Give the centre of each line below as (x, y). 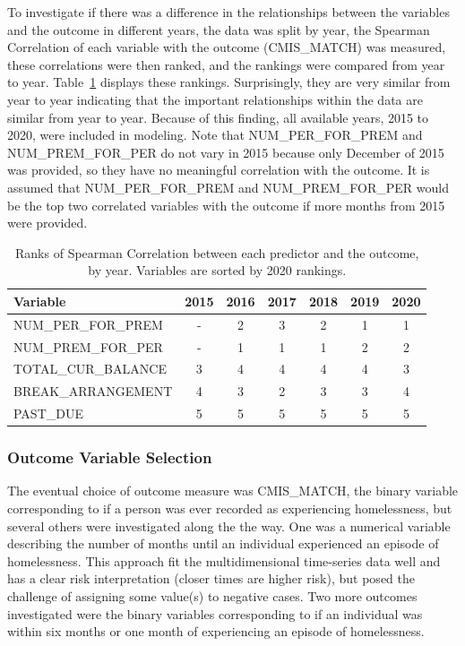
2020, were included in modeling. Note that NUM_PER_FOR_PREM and (215, 135)
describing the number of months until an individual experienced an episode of (223, 543)
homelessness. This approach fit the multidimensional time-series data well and (224, 560)
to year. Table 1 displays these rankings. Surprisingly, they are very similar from (229, 82)
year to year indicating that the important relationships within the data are (215, 99)
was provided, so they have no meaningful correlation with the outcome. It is (219, 170)
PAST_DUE (48, 413)
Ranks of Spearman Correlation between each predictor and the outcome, (217, 252)
